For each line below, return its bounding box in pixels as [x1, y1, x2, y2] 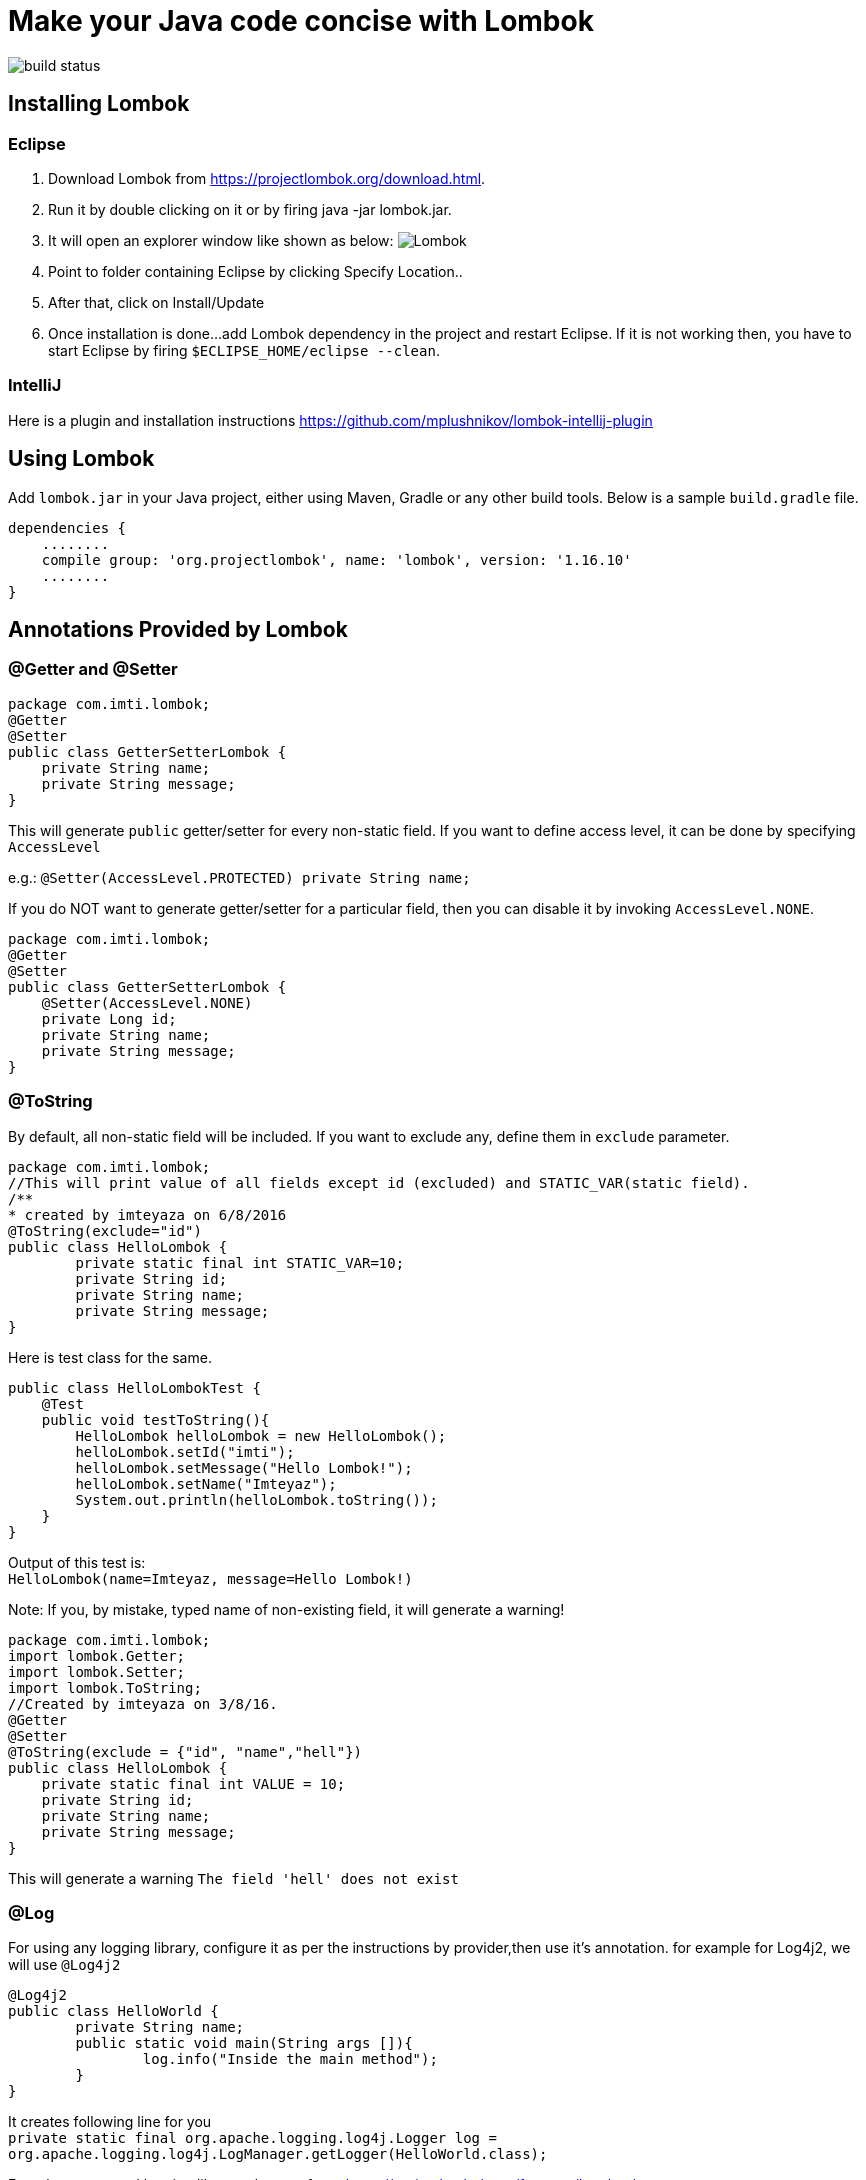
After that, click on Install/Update [48, 293, 265, 311]
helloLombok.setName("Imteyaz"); [75, 1475, 337, 1492]
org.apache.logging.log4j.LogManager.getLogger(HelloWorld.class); [8, 2146, 548, 2163]
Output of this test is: [8, 1553, 146, 1571]
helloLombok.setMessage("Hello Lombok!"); [75, 1459, 413, 1476]
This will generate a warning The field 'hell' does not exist [8, 1869, 459, 1887]
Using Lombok [8, 446, 155, 472]
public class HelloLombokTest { [8, 1379, 261, 1396]
